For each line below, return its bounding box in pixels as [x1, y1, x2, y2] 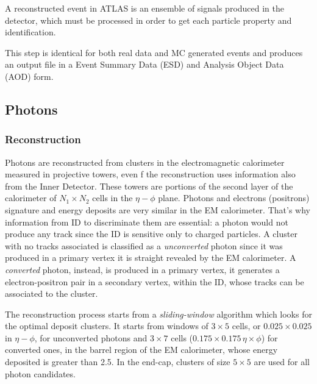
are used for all [254, 355, 310, 368]
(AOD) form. [5, 69, 54, 82]
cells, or [232, 319, 261, 332]
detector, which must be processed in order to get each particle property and [5, 13, 292, 26]
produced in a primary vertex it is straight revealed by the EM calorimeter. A [5, 251, 296, 264]
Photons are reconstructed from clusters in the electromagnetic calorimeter [5, 155, 285, 168]
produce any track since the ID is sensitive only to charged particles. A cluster [5, 227, 297, 240]
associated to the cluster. [5, 287, 98, 300]
